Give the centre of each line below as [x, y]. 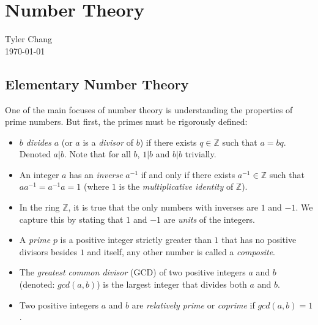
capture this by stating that [71, 219]
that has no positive [259, 240]
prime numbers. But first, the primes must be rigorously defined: [126, 121]
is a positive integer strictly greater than [136, 240]
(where [97, 186]
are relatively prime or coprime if [193, 304]
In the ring [39, 207]
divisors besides [48, 251]
